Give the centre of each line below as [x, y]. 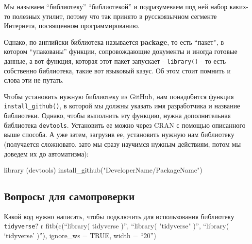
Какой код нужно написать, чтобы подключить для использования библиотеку [119, 216]
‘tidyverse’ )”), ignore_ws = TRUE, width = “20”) [80, 235]
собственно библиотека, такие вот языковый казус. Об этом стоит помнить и [117, 70]
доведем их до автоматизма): [46, 153]
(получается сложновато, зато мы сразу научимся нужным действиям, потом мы [122, 144]
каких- [239, 6]
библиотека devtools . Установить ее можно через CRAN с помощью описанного [125, 125]
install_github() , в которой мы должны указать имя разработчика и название [122, 106]
